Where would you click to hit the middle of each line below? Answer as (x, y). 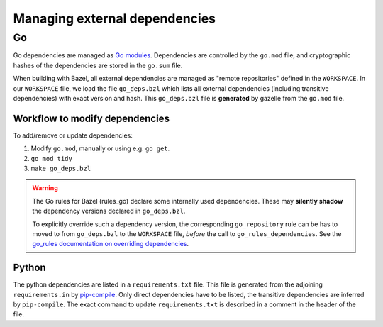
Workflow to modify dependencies (91, 118)
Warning (45, 188)
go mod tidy (51, 159)
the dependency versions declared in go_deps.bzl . (109, 211)
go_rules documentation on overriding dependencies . (111, 244)
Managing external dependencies (115, 18)
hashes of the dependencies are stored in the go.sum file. (98, 65)
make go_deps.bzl (61, 169)
